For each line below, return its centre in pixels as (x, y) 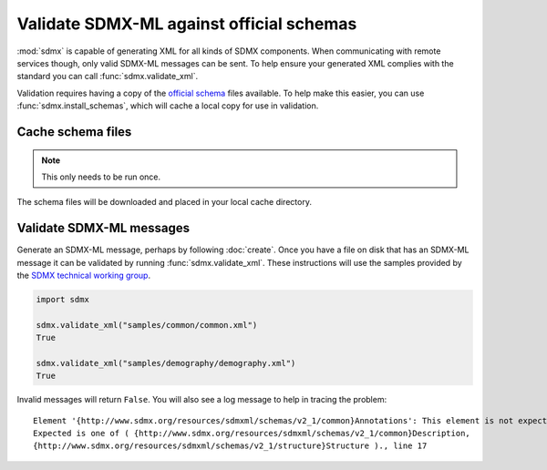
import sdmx (63, 299)
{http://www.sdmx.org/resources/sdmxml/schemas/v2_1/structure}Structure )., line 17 (230, 446)
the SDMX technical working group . (83, 275)
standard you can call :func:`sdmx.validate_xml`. (108, 77)
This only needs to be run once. (101, 177)
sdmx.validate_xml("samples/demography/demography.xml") (166, 363)
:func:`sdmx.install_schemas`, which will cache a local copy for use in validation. (168, 106)
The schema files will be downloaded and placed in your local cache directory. (164, 202)
